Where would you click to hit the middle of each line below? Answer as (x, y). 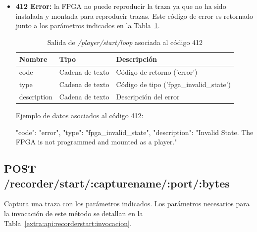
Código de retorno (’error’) (157, 72)
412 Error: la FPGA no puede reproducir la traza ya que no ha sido (121, 6)
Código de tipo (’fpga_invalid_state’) (174, 84)
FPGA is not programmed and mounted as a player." (96, 142)
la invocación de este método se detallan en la (74, 213)
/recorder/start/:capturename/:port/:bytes (117, 183)
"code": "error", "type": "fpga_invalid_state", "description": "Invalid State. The (134, 132)
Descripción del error (148, 96)
